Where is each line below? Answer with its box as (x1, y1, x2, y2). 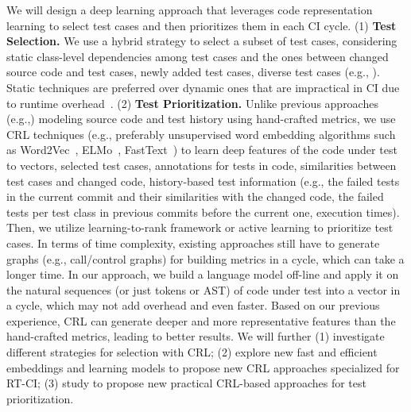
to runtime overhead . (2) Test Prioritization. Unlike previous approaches (6, 94, 378, 111)
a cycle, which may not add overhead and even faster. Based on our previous (6, 297, 380, 314)
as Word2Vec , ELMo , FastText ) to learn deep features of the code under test (6, 141, 397, 158)
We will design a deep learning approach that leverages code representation (6, 2, 373, 17)
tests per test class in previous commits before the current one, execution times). (6, 203, 400, 220)
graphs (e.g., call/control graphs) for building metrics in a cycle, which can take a (6, 250, 405, 267)
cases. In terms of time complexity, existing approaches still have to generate (6, 234, 380, 251)
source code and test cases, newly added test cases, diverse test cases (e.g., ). (6, 64, 380, 80)
